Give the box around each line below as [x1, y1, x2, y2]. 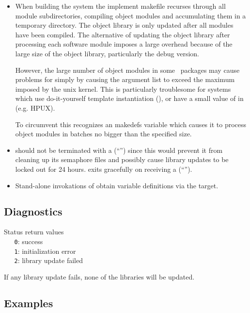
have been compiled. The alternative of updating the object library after [15, 29, 230, 39]
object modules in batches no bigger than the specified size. [15, 129, 192, 139]
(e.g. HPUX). [15, 102, 55, 113]
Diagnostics [4, 204, 62, 219]
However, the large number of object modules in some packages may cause [15, 65, 240, 75]
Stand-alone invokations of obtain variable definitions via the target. [15, 180, 219, 190]
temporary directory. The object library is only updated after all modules [15, 20, 234, 30]
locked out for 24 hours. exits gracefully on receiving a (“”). [15, 164, 192, 174]
